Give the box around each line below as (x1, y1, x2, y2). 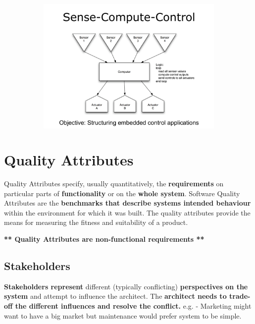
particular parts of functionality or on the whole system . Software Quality (4, 188, 240, 198)
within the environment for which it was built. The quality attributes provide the (4, 207, 251, 217)
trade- (229, 291, 251, 301)
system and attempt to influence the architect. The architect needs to (4, 291, 227, 301)
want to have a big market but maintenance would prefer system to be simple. (4, 310, 242, 321)
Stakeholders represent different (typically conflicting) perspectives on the (4, 281, 248, 291)
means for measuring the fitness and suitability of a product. (4, 217, 188, 227)
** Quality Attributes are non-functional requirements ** (4, 233, 204, 244)
